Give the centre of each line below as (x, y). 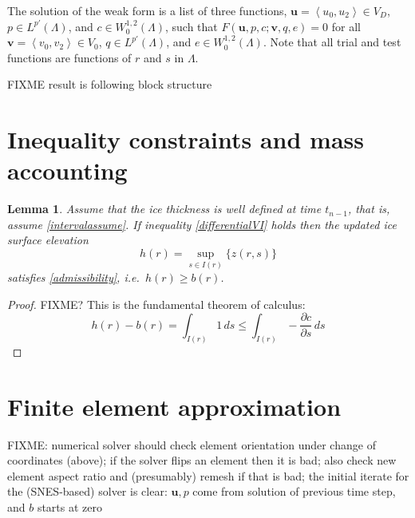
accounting (67, 170)
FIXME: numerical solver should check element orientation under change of (192, 444)
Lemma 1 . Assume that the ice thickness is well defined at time (164, 209)
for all (346, 26)
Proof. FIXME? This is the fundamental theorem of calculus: (156, 304)
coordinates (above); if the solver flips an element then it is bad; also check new (202, 460)
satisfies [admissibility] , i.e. (73, 277)
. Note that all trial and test (332, 42)
